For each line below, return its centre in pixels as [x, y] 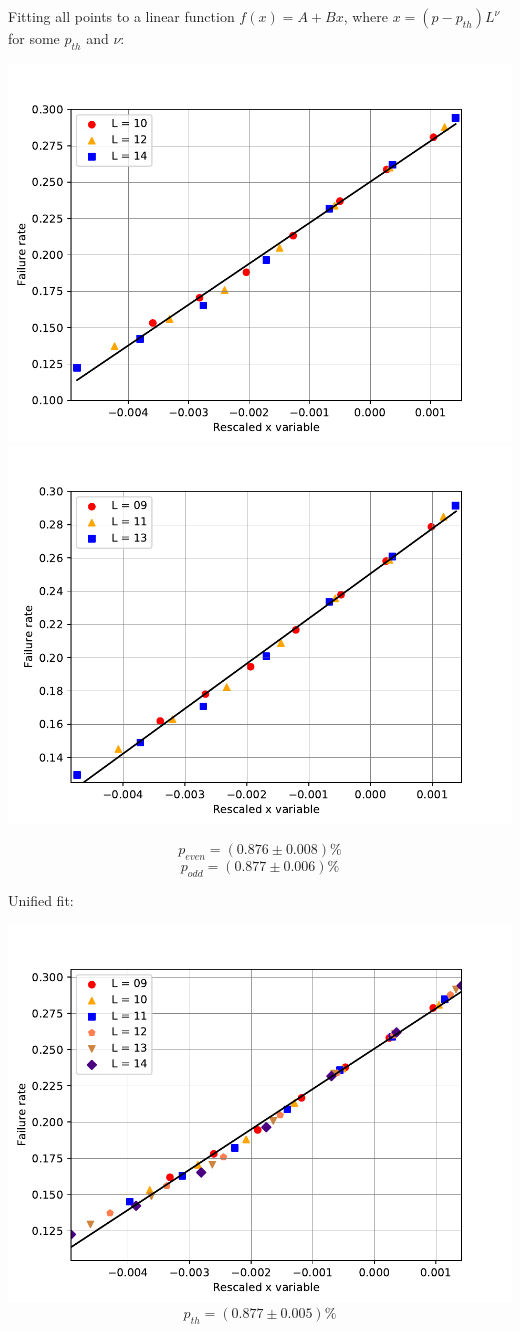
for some [34, 38]
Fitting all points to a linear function [121, 16]
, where [366, 16]
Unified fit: [41, 899]
